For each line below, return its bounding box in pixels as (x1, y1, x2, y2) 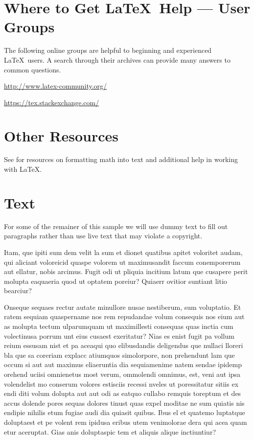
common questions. (4, 64, 61, 74)
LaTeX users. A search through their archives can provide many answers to (4, 54, 231, 65)
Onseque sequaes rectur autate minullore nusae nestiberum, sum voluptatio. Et (4, 301, 241, 312)
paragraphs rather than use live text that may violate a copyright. (4, 231, 203, 241)
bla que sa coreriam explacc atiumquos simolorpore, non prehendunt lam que (4, 349, 235, 360)
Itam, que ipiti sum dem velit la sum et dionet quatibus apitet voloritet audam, (4, 247, 243, 257)
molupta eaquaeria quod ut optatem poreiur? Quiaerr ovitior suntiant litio (4, 276, 227, 286)
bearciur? (4, 285, 32, 296)
